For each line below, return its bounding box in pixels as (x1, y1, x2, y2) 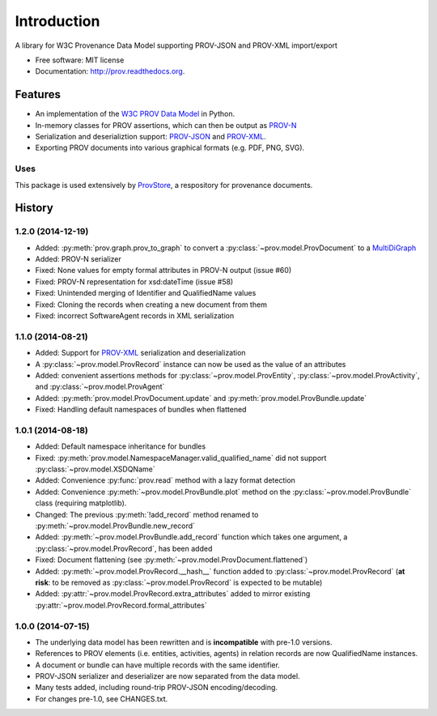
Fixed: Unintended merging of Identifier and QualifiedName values (35, 288, 257, 298)
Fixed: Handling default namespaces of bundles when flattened (35, 405, 247, 415)
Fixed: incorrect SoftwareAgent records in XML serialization (35, 311, 235, 321)
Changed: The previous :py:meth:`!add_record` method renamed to (35, 509, 259, 519)
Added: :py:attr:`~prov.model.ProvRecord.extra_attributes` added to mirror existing (35, 589, 311, 599)
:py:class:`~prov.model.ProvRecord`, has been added (35, 543, 213, 553)
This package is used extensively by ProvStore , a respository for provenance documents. (15, 180, 313, 190)
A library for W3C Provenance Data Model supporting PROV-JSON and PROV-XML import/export (15, 40, 337, 50)
